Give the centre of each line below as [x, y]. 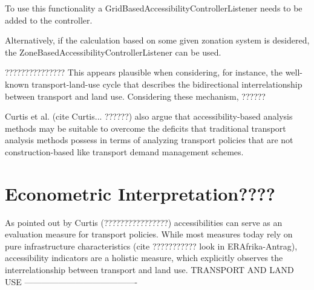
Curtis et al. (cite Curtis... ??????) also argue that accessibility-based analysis [149, 116]
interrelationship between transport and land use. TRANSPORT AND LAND [149, 270]
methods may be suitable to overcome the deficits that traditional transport [146, 128]
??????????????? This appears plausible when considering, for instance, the [144, 72]
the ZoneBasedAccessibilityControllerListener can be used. [113, 52]
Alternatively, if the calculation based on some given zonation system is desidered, [157, 40]
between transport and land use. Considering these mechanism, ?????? [135, 96]
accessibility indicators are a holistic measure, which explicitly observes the [144, 258]
